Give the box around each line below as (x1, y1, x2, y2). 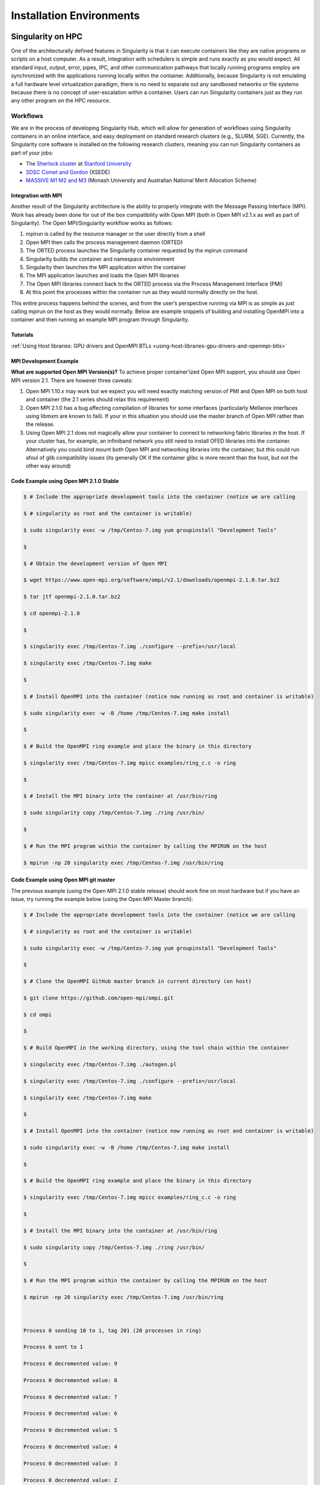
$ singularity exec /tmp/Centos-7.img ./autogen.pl (23, 1061, 177, 1067)
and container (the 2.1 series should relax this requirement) (25, 396, 169, 403)
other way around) (25, 462, 71, 469)
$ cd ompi (23, 1011, 52, 1018)
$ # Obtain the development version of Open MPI (23, 560, 168, 567)
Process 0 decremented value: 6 (23, 1410, 118, 1417)
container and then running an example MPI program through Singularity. (11, 316, 190, 323)
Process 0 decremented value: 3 (23, 1460, 118, 1467)
